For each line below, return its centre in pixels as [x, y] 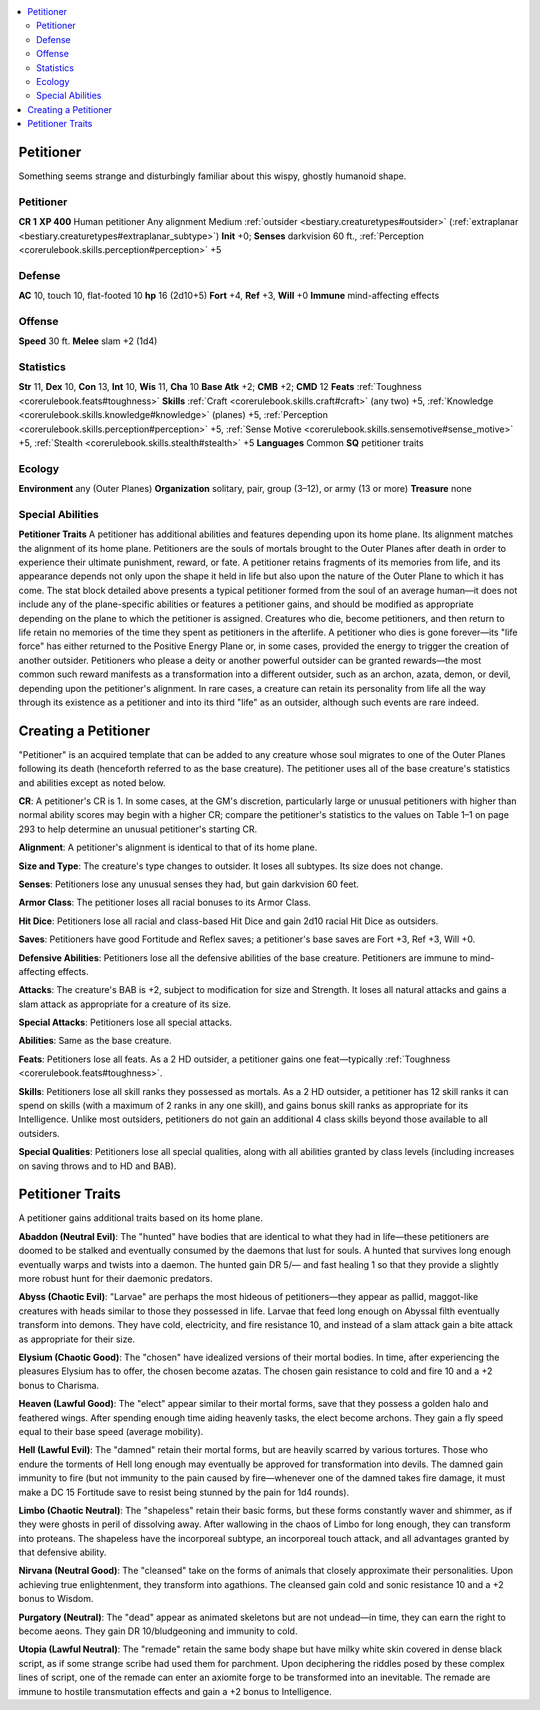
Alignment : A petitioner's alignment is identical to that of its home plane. [168, 847]
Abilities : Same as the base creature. [95, 1041]
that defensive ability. [62, 1552]
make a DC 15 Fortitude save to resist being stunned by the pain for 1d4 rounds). [184, 1492]
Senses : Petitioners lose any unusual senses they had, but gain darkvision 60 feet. [189, 884]
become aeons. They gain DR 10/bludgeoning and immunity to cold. [158, 1631]
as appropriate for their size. [76, 1339]
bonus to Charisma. [59, 1385]
